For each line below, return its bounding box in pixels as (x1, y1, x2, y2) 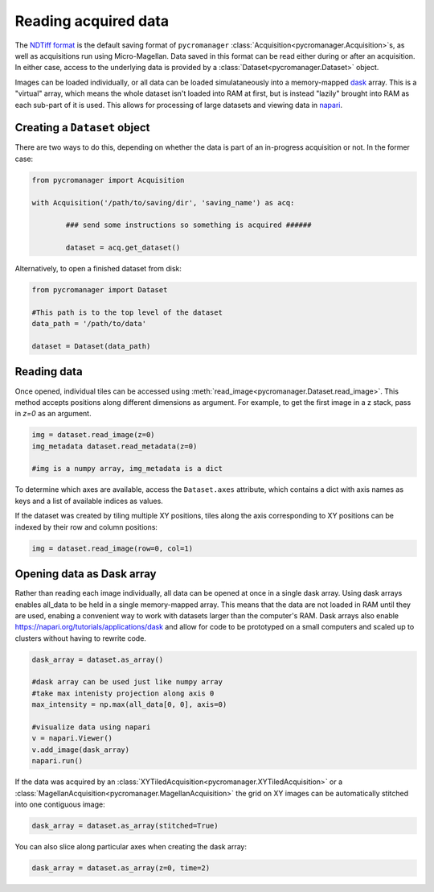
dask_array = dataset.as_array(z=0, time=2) (31, 863, 211, 873)
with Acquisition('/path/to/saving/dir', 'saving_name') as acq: (31, 198, 295, 207)
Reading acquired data (14, 12, 169, 30)
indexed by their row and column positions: (14, 522, 158, 531)
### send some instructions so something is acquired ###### (65, 221, 312, 229)
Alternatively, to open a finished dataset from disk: (14, 264, 182, 274)
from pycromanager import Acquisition (31, 176, 185, 184)
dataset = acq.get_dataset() (65, 243, 181, 253)
